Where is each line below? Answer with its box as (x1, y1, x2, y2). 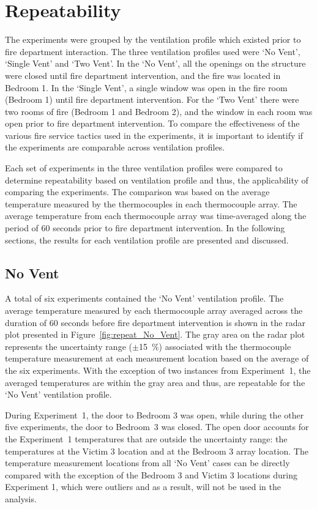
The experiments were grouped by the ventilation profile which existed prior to (5, 33, 301, 46)
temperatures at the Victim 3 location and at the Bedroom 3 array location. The (5, 444, 308, 457)
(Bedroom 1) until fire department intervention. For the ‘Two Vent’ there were (5, 93, 299, 106)
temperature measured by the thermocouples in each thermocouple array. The (5, 197, 297, 210)
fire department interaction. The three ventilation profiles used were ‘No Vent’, (5, 45, 300, 58)
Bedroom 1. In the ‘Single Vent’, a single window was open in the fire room (5, 81, 288, 94)
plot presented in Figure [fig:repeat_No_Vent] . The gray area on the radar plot (5, 328, 305, 341)
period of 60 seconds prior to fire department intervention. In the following (5, 221, 285, 234)
